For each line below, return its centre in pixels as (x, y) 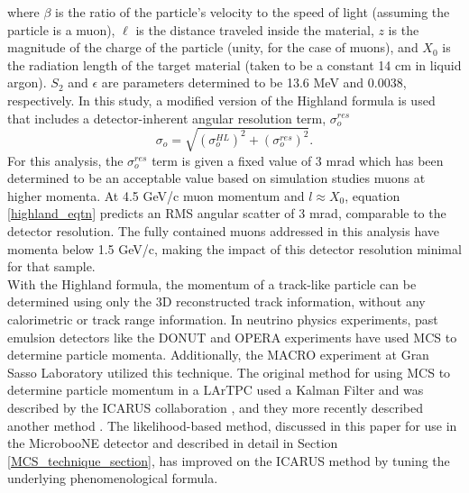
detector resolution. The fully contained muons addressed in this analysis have (223, 231)
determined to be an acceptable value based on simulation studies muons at (216, 178)
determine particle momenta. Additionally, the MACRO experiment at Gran (218, 355)
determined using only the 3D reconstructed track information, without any (216, 301)
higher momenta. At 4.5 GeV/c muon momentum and (156, 195)
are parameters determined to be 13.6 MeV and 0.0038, (254, 82)
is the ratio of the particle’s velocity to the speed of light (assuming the (253, 12)
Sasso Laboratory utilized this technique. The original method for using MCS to (229, 372)
